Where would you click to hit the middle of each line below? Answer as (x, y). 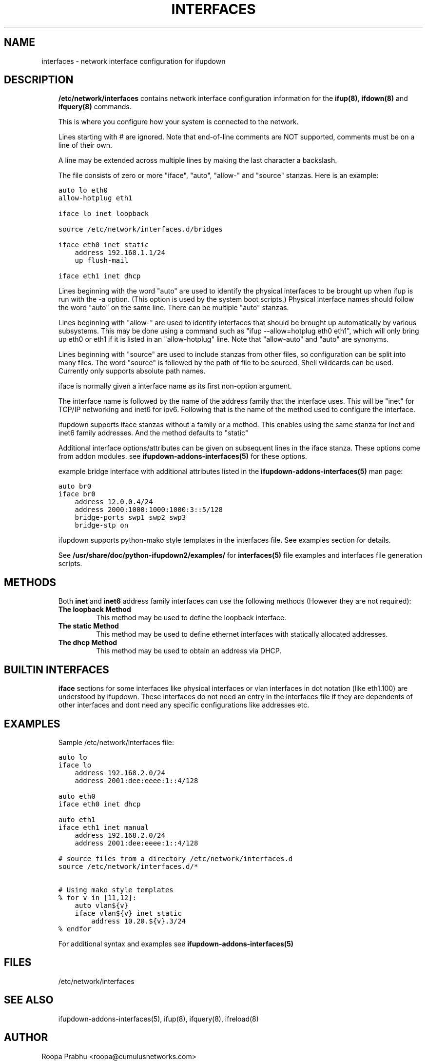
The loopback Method (95, 610)
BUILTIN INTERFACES (57, 669)
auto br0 (75, 486)
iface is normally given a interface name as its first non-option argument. (175, 386)
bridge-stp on (102, 525)
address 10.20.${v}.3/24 (139, 921)
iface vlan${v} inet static (128, 913)
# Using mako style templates (116, 890)
